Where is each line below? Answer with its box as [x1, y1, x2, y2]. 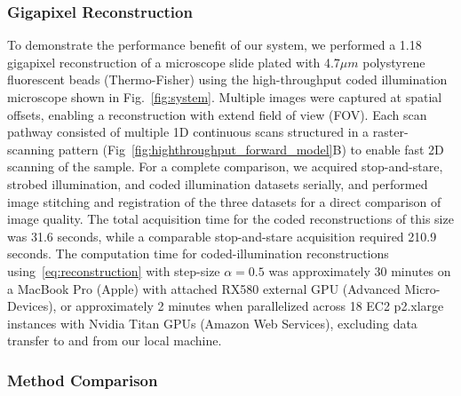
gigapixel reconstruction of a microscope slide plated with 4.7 [7, 52, 340, 71]
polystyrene [362, 52, 425, 71]
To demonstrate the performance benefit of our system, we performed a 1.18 [7, 36, 422, 54]
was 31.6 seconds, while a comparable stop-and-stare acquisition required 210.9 [7, 226, 437, 245]
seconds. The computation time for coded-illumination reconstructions [7, 244, 389, 263]
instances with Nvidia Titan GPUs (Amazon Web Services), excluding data [7, 313, 417, 332]
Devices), [7, 297, 57, 315]
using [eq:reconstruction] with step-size [7, 261, 220, 280]
